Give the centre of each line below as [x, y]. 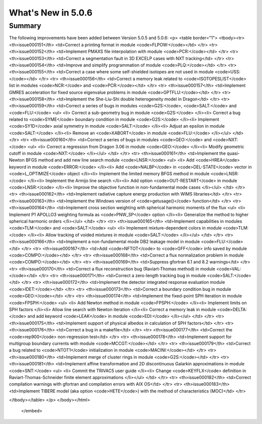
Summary [25, 26]
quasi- [233, 153]
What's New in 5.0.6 [51, 13]
